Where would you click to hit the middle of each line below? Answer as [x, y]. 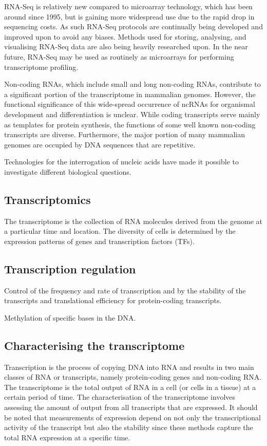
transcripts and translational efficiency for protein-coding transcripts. [113, 300]
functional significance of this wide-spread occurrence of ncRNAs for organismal [130, 104]
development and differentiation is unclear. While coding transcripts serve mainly [132, 114]
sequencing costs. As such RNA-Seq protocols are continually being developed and [133, 26]
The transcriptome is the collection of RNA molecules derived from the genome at [133, 221]
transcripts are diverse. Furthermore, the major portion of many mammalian [125, 134]
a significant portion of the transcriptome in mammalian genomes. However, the [130, 94]
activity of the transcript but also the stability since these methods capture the [129, 427]
